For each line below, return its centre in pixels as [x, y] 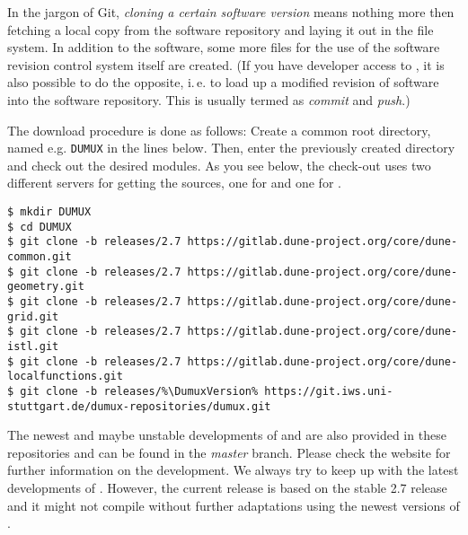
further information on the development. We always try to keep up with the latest [233, 470]
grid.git [33, 316]
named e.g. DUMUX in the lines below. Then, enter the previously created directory [231, 148]
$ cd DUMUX [40, 227]
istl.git [33, 346]
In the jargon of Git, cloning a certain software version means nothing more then [231, 12]
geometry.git [46, 287]
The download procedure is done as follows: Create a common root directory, [219, 130]
